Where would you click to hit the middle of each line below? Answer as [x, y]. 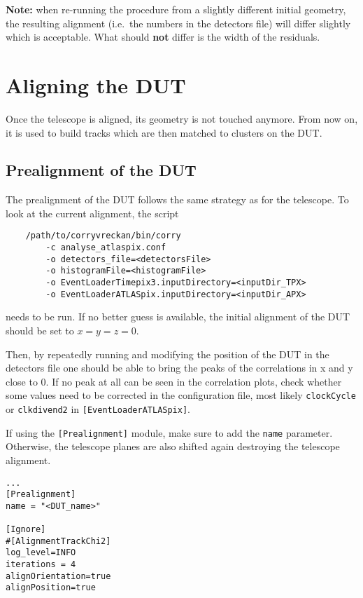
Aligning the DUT [96, 84]
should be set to [40, 331]
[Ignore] [26, 530]
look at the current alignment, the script [92, 213]
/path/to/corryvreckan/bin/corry [103, 236]
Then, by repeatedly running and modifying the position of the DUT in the [168, 354]
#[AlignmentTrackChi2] [58, 541]
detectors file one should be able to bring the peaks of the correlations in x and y [179, 368]
